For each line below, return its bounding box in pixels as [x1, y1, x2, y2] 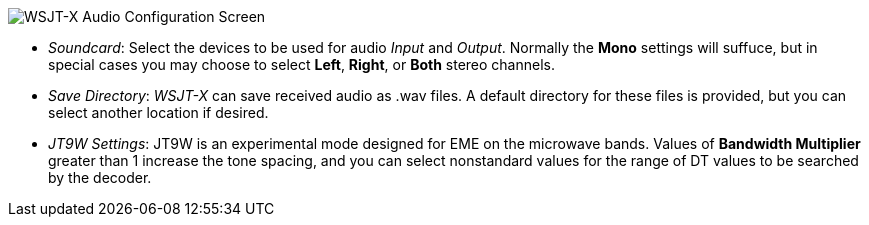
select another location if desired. [48, 104, 269, 121]
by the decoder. [48, 169, 152, 186]
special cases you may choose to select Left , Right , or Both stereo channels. [48, 56, 555, 73]
